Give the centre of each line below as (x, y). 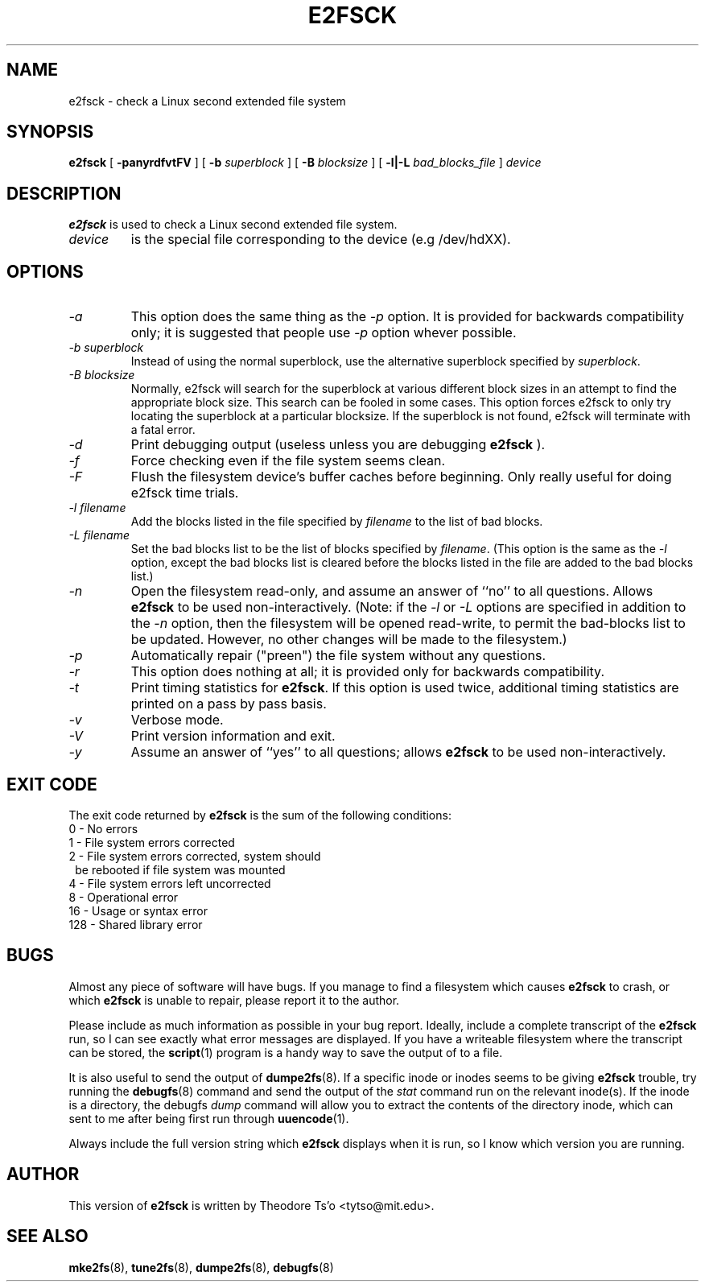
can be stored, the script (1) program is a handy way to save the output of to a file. (286, 1052)
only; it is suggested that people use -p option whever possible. (324, 333)
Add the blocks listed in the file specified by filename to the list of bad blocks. (337, 522)
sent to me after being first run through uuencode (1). (209, 1118)
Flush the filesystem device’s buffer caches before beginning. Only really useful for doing (401, 477)
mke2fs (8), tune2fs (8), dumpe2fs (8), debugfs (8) (201, 1267)
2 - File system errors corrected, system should (195, 856)
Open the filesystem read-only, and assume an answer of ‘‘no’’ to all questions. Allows (392, 591)
